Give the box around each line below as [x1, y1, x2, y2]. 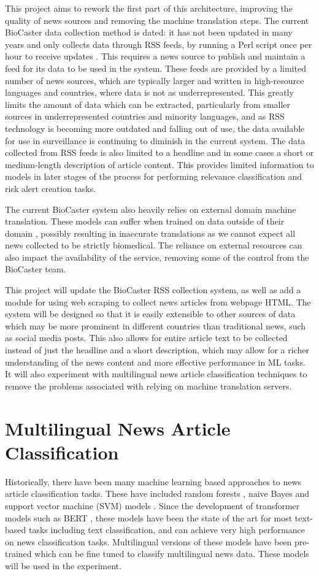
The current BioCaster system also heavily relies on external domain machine [5, 202, 296, 215]
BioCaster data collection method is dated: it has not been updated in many [5, 26, 293, 39]
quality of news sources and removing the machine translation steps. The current [5, 13, 309, 26]
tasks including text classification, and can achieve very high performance [28, 523, 305, 536]
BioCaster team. [5, 263, 66, 275]
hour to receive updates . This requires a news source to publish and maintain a [5, 50, 306, 63]
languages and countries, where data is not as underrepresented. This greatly [5, 86, 294, 99]
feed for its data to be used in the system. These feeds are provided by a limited [5, 61, 306, 74]
